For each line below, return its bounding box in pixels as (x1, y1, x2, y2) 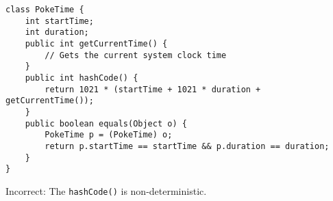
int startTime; (25, 16, 94, 26)
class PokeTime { (5, 5, 84, 14)
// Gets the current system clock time (45, 50, 227, 60)
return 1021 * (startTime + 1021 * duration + (45, 84, 261, 94)
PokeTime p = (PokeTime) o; (45, 130, 173, 140)
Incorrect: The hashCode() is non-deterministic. (5, 183, 207, 198)
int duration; (25, 27, 89, 38)
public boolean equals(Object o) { (25, 118, 187, 129)
